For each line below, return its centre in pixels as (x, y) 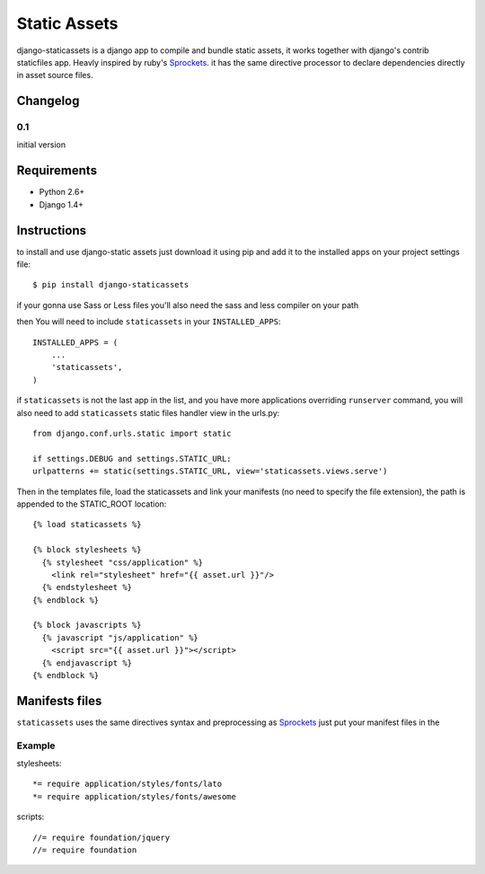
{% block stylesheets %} (87, 550)
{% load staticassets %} (87, 525)
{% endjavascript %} (87, 663)
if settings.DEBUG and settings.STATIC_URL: (132, 459)
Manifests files (59, 701)
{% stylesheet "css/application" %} (123, 562)
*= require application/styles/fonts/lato (128, 784)
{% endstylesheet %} (87, 587)
